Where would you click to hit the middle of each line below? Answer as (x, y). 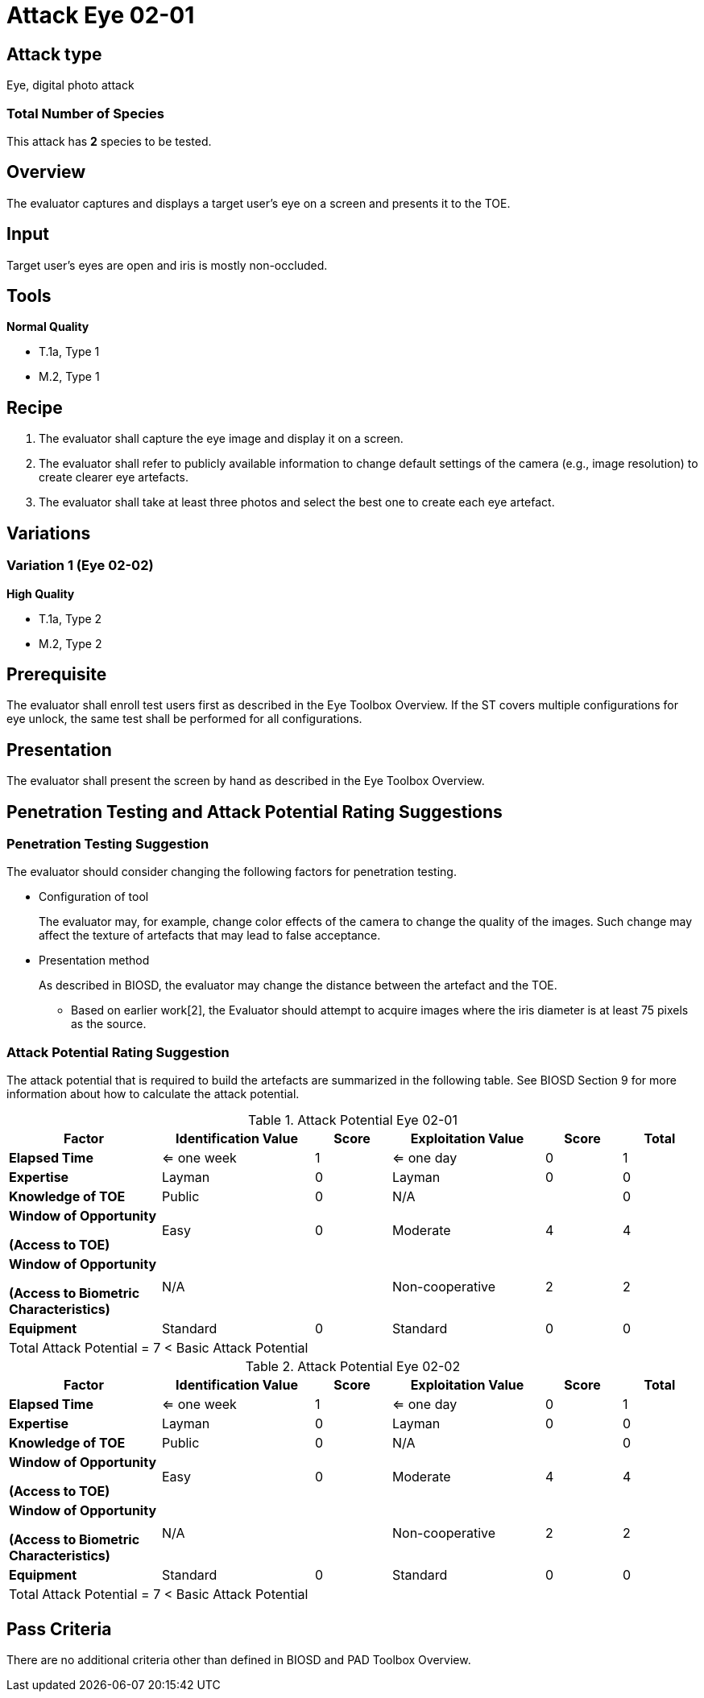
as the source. (109, 1024)
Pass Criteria (59, 1629)
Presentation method (94, 961)
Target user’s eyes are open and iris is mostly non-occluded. (167, 265)
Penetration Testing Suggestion (108, 844)
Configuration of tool (94, 897)
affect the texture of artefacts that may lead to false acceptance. (210, 936)
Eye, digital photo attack (70, 85)
